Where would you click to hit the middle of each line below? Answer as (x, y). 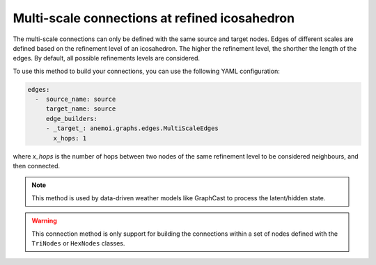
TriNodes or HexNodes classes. (78, 243)
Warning (44, 221)
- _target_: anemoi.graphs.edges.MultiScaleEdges (132, 128)
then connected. (37, 166)
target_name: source (81, 109)
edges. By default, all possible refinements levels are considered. (106, 58)
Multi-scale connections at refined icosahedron (154, 18)
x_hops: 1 (70, 138)
